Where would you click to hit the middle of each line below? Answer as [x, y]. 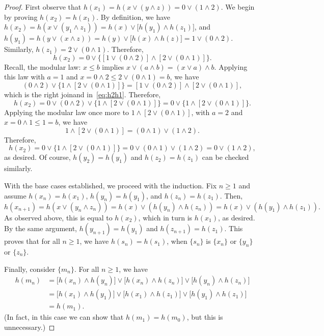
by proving [21, 17]
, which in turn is [165, 217]
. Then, [231, 195]
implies [113, 66]
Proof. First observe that [43, 7]
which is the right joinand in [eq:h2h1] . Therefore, [83, 94]
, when [177, 241]
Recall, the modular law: [43, 66]
